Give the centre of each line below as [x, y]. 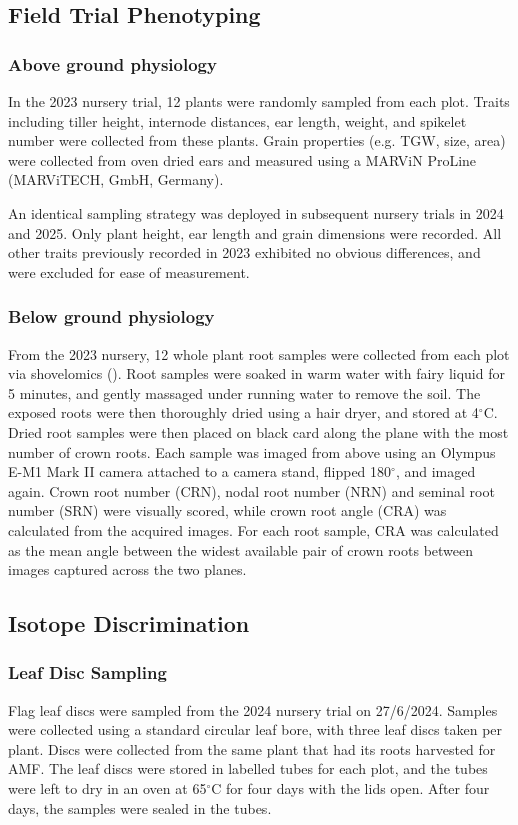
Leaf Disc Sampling [87, 672]
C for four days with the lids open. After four [350, 788]
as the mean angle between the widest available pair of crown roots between [241, 549]
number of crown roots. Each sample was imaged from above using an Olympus [252, 451]
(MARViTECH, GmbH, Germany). [116, 179]
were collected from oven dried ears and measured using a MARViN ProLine [242, 159]
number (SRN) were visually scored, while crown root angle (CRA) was [227, 510]
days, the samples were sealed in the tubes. [140, 807]
